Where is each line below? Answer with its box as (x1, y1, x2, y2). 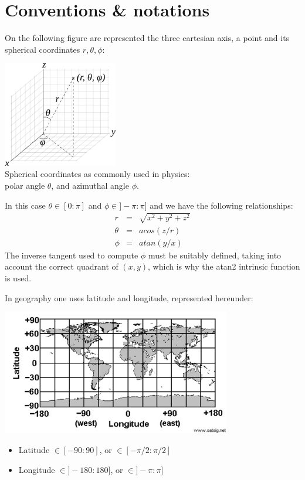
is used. (5, 272, 32, 284)
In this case (5, 199, 46, 211)
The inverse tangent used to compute (5, 248, 138, 261)
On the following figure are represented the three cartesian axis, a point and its (5, 32, 290, 44)
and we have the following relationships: (150, 199, 293, 211)
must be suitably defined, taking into (148, 248, 282, 261)
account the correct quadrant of (5, 260, 118, 273)
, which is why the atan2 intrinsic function (148, 260, 300, 273)
